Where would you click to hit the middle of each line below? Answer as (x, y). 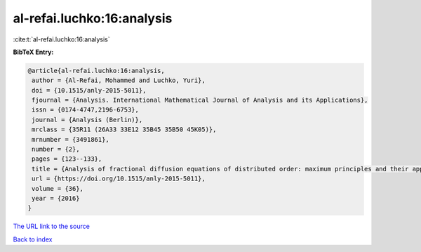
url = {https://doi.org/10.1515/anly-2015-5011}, (119, 179)
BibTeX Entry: (33, 52)
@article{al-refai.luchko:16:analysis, (96, 71)
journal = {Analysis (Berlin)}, (87, 120)
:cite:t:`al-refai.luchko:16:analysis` (61, 39)
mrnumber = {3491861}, (71, 139)
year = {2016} (56, 198)
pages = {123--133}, (67, 159)
